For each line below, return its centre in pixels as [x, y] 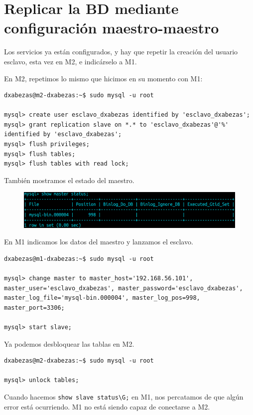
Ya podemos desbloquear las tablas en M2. [69, 343]
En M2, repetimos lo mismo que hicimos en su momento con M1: [103, 78]
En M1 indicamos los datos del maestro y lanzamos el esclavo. [99, 242]
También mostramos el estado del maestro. [69, 180]
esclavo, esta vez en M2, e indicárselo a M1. [70, 61]
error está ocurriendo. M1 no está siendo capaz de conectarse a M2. [107, 406]
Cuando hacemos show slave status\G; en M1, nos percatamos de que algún [124, 396]
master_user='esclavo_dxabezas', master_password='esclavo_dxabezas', [124, 288]
